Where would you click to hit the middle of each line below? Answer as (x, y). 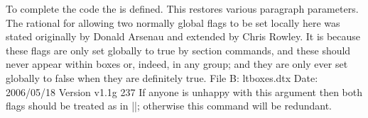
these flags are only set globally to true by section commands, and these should (178, 50)
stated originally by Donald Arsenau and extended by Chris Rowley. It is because (183, 36)
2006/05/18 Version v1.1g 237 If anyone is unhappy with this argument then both (184, 92)
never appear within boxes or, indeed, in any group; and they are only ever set (177, 64)
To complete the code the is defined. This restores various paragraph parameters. (182, 8)
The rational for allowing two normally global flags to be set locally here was (173, 22)
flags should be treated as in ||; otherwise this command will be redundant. (169, 106)
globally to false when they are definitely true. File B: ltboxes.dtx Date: (162, 77)
